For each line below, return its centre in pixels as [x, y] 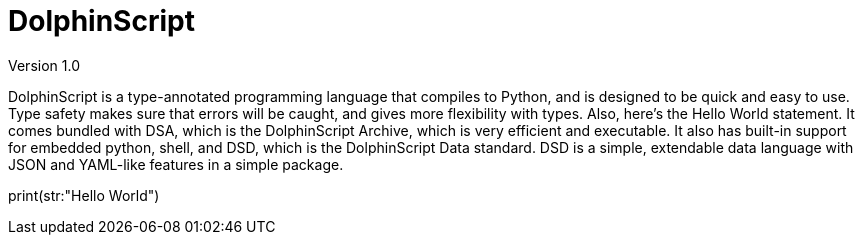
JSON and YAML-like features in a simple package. [176, 164]
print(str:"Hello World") [84, 195]
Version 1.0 [44, 65]
